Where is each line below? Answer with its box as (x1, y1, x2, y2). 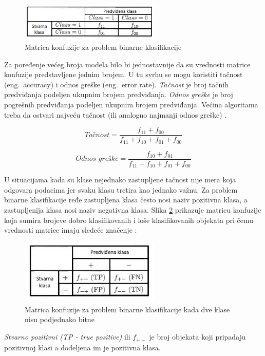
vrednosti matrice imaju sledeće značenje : (4, 224, 137, 235)
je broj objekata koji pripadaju (149, 331, 246, 342)
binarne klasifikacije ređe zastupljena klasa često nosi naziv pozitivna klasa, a (4, 194, 248, 205)
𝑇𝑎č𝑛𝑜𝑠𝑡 (84, 131, 110, 139)
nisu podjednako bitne (25, 314, 94, 325)
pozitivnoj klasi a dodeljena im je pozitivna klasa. (4, 342, 161, 352)
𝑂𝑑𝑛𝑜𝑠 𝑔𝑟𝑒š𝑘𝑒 (75, 155, 119, 163)
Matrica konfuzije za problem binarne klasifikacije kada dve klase (25, 304, 230, 314)
